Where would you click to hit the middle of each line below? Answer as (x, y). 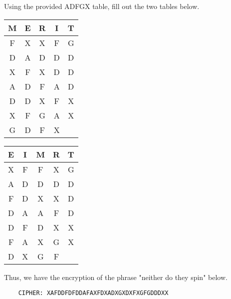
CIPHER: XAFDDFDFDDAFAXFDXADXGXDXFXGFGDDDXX (93, 293)
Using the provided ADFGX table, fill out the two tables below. (102, 6)
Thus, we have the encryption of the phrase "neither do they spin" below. (116, 277)
